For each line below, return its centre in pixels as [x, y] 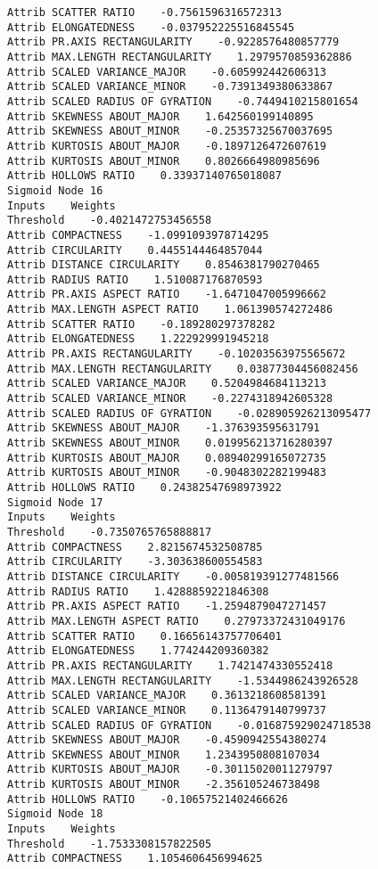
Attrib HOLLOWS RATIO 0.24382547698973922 [144, 488]
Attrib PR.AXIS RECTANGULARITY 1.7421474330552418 [170, 665]
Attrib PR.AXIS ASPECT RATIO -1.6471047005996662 [167, 295]
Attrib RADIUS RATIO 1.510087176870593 [135, 279]
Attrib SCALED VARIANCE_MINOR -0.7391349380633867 [170, 87]
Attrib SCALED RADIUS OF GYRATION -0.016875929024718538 [189, 725]
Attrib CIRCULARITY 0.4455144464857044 [135, 250]
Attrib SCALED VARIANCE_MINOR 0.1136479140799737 [167, 710]
